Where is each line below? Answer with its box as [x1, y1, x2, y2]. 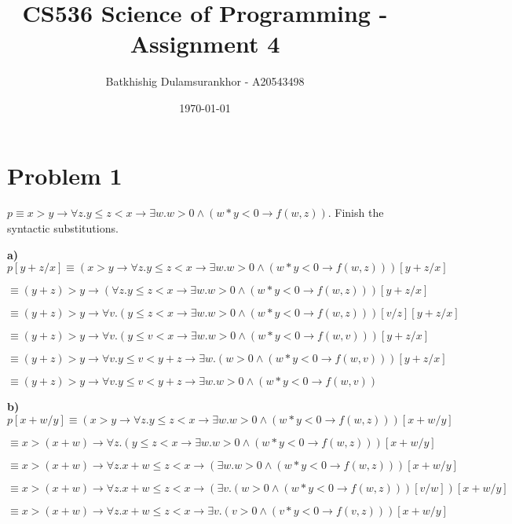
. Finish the [327, 204, 384, 221]
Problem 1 [7, 159, 123, 191]
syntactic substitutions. [7, 220, 119, 236]
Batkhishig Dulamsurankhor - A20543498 [105, 73, 305, 90]
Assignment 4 [130, 27, 280, 60]
